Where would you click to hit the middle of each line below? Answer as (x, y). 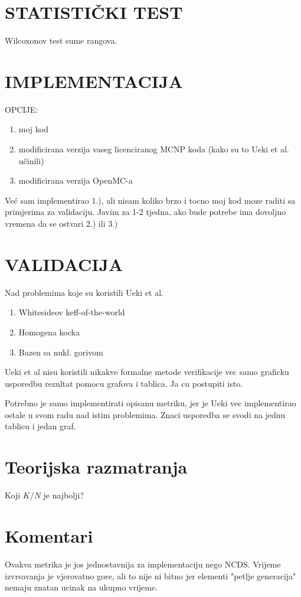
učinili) (31, 160)
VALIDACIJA (64, 264)
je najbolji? (64, 495)
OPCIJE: (22, 109)
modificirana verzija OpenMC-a (76, 180)
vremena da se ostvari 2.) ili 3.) (61, 223)
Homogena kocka (49, 332)
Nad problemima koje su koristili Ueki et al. (84, 292)
